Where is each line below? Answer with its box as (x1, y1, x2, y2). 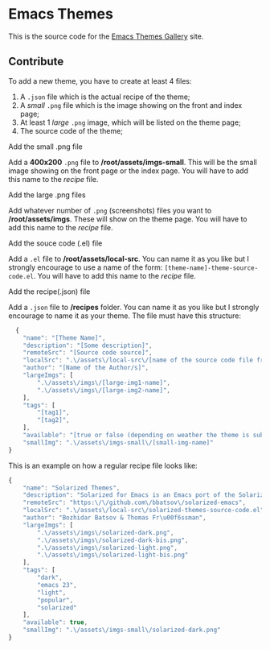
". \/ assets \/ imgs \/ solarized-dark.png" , (37, 528, 174, 536)
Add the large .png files (8, 190, 86, 200)
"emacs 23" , (37, 581, 78, 589)
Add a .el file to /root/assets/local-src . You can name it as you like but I (8, 254, 249, 263)
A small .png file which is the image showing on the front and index (19, 100, 243, 110)
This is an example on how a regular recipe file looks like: (8, 461, 198, 470)
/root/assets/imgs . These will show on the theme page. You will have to (8, 214, 247, 224)
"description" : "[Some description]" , (22, 341, 153, 349)
